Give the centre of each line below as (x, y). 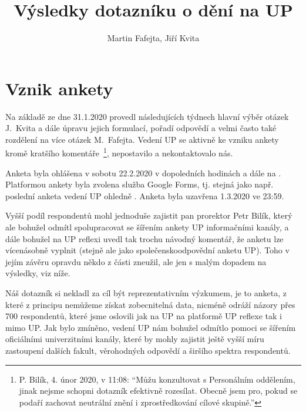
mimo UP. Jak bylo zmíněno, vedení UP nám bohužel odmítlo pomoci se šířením (151, 327)
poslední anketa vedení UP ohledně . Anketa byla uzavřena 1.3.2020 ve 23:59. (145, 195)
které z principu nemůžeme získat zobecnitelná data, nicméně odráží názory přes (150, 304)
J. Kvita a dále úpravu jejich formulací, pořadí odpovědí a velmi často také (141, 128)
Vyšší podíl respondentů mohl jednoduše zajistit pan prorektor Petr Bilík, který (149, 215)
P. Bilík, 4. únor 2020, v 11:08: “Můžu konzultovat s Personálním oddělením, (157, 379)
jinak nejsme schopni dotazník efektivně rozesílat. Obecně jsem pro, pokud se (158, 391)
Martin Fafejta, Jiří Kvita (153, 38)
